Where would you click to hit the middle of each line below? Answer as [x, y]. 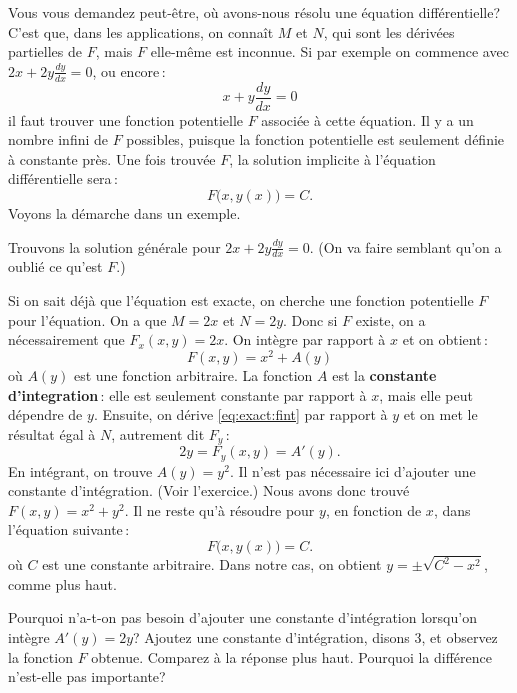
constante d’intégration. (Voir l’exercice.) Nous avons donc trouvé [209, 490]
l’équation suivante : [69, 529]
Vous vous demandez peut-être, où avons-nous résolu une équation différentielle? [254, 12]
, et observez [459, 637]
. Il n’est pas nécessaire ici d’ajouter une [352, 470]
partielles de [45, 51]
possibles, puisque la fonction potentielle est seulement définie [315, 139]
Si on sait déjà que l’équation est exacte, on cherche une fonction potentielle [241, 300]
